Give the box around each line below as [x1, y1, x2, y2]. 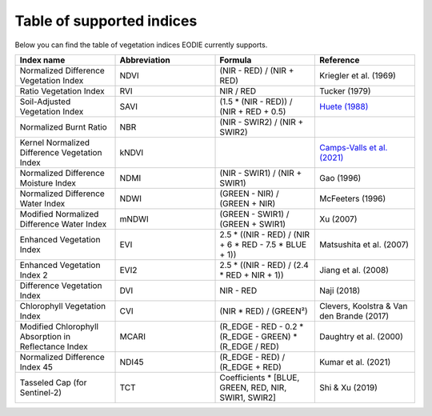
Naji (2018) [318, 285, 361, 296]
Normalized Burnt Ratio [19, 121, 107, 132]
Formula [219, 54, 252, 66]
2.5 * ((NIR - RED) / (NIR [219, 229, 310, 240]
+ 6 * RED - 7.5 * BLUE [219, 238, 307, 250]
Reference [318, 54, 360, 66]
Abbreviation [119, 54, 171, 66]
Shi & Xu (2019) [318, 382, 378, 393]
